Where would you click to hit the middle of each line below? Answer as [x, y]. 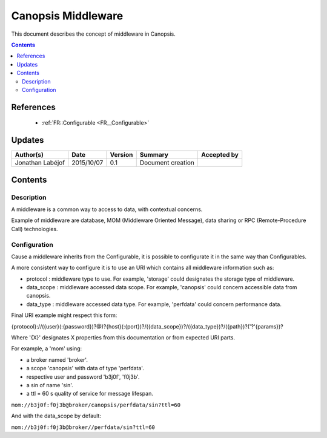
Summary [154, 155]
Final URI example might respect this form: [64, 315]
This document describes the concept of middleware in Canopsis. [93, 34]
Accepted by [220, 155]
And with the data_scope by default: [56, 416]
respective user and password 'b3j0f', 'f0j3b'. [83, 377]
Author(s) [29, 155]
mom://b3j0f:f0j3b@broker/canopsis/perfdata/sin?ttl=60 [96, 405]
